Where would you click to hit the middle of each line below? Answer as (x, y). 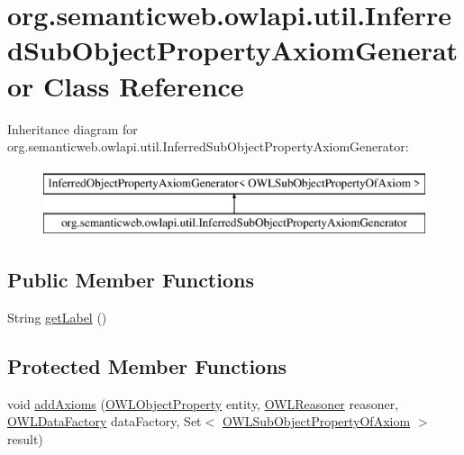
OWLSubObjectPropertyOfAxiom (316, 421)
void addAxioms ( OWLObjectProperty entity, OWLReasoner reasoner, (203, 403)
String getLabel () (57, 318)
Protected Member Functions (147, 366)
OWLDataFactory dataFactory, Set (105, 421)
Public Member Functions (131, 280)
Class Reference (144, 85)
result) (25, 439)
